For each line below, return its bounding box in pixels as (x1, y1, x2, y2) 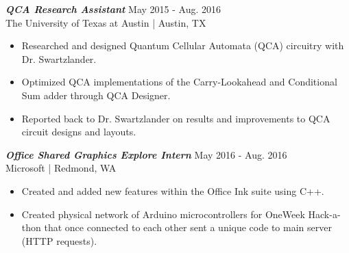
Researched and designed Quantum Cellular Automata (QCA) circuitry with (21, 38, 344, 53)
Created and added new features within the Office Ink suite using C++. (21, 183, 324, 198)
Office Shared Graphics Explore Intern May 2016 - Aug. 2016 (5, 147, 287, 161)
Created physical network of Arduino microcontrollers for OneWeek (21, 207, 305, 221)
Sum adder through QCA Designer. (21, 88, 171, 102)
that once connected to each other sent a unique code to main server (44, 220, 332, 235)
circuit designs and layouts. (21, 124, 136, 139)
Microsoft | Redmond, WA (5, 161, 117, 175)
